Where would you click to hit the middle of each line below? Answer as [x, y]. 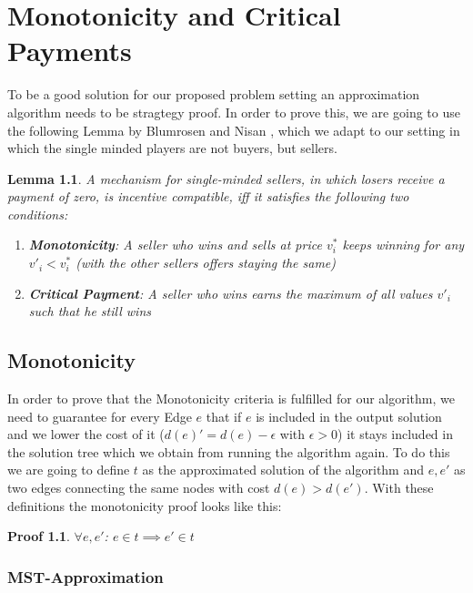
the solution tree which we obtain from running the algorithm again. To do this [229, 451]
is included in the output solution [349, 416]
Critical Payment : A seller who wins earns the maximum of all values [231, 293]
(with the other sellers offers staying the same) [206, 263]
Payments [70, 51]
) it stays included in [395, 434]
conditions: [38, 214]
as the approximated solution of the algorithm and [283, 470]
